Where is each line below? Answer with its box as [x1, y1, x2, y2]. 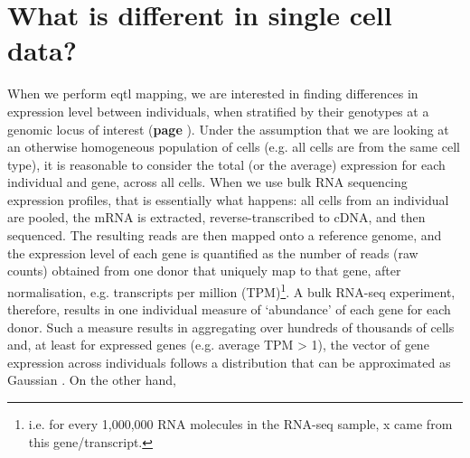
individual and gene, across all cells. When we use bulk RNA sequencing [7, 173, 408, 192]
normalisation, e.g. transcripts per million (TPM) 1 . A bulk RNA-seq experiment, [7, 279, 456, 301]
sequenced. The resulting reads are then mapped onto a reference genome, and [7, 226, 442, 245]
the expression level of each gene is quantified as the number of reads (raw [7, 243, 418, 262]
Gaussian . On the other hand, [7, 370, 176, 389]
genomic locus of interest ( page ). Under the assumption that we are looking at [7, 119, 449, 138]
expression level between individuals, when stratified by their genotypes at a [7, 101, 429, 120]
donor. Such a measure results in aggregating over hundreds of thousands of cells [7, 317, 455, 336]
